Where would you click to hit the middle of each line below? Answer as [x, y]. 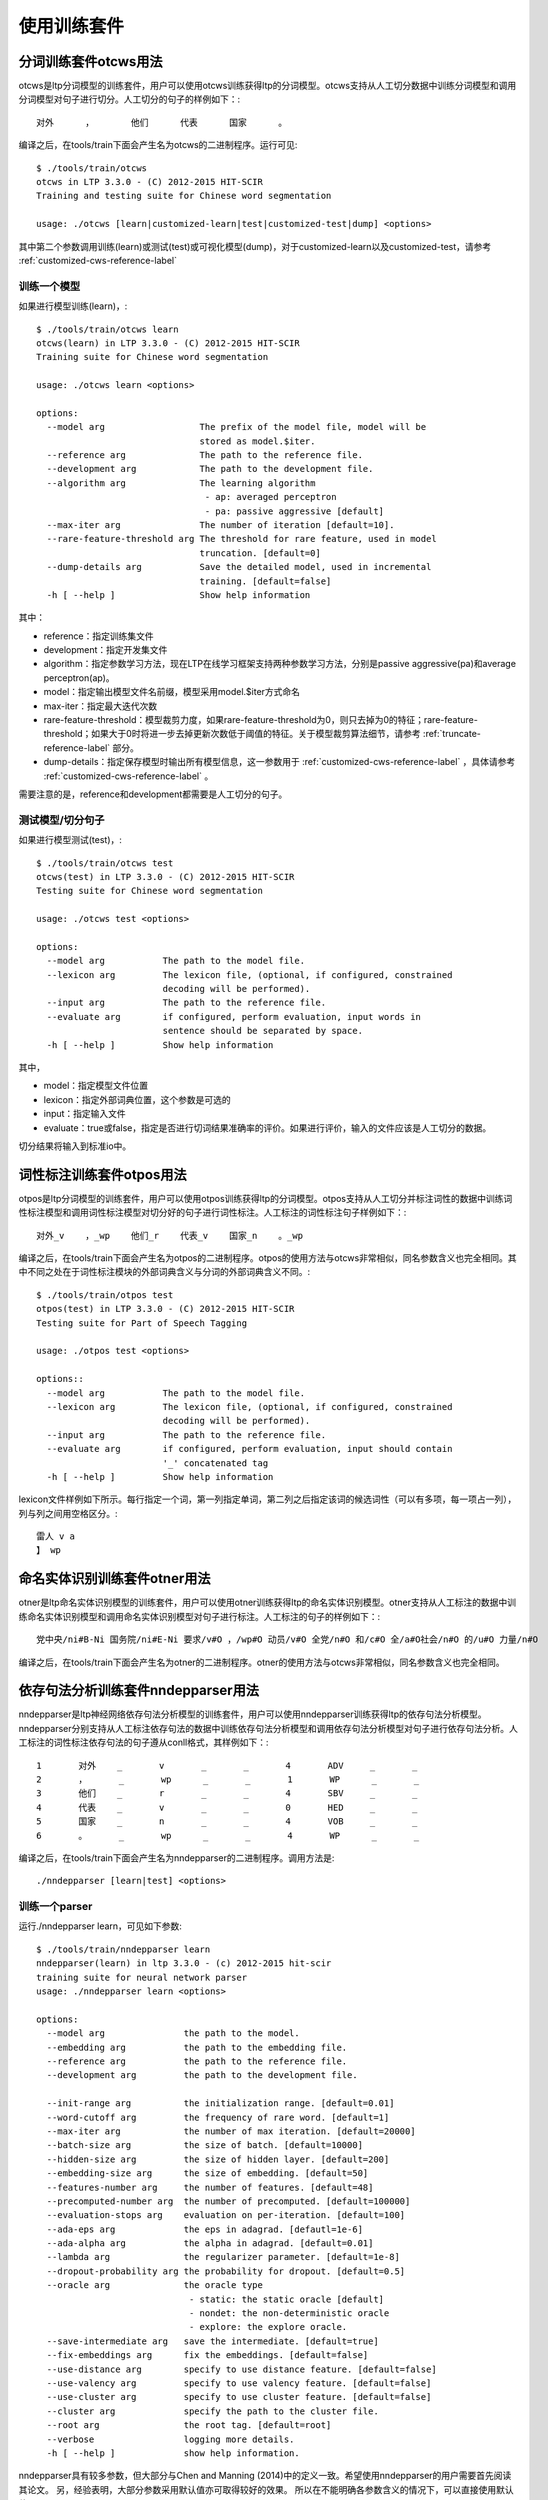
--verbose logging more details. [170, 2439]
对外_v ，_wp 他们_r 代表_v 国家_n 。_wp [170, 1235]
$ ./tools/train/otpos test [105, 1294]
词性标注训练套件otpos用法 [102, 1174]
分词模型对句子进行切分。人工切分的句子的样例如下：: [129, 99]
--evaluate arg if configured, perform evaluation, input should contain [249, 1449]
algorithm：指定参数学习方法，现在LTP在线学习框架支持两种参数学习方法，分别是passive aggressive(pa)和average [280, 664]
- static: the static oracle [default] [286, 2299]
